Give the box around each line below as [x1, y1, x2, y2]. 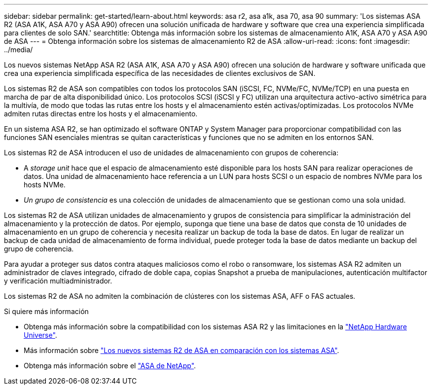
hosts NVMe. [24, 180, 66, 189]
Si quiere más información [4, 307, 89, 316]
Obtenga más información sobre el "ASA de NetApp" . [24, 361, 196, 370]
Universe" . [24, 331, 57, 339]
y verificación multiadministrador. [4, 277, 112, 285]
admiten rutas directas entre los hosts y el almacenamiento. [4, 109, 198, 118]
